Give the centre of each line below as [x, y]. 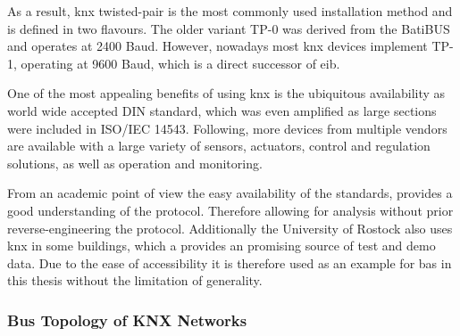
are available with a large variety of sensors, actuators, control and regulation [219, 146]
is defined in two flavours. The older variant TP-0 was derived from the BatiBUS [229, 28]
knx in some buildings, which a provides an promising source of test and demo [222, 246]
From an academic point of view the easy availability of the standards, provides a [230, 193]
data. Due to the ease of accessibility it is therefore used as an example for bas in [230, 262]
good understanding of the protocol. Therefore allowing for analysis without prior [230, 210]
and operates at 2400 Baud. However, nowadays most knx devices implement [217, 46]
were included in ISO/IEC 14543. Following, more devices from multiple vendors [227, 128]
